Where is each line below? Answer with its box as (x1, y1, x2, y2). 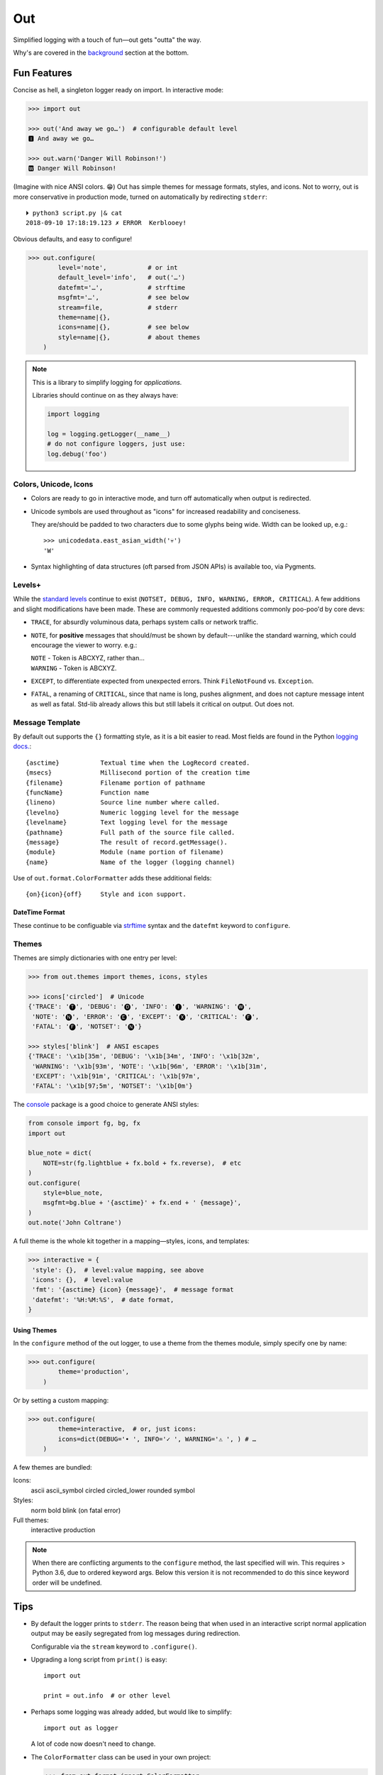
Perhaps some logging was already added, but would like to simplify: (30, 1708, 232, 1716)
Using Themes (13, 1326, 57, 1334)
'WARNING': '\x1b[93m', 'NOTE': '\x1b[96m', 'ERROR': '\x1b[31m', (32, 1062, 268, 1070)
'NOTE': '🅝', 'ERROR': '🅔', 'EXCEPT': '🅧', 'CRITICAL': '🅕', (32, 1012, 260, 1020)
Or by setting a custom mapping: (13, 1396, 109, 1404)
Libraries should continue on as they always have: (32, 390, 179, 399)
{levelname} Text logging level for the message (26, 819, 228, 826)
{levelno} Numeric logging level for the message (26, 808, 239, 816)
